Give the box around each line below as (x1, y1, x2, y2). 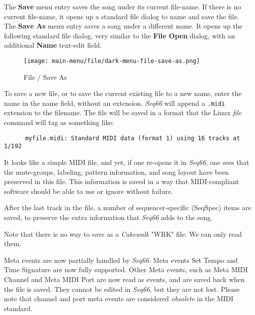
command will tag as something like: (4, 117, 114, 127)
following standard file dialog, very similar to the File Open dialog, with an (4, 30, 235, 40)
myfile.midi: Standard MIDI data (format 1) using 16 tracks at (25, 134, 240, 142)
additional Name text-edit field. (4, 40, 102, 50)
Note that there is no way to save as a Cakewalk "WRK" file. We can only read (4, 228, 242, 239)
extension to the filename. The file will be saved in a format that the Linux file (4, 107, 242, 118)
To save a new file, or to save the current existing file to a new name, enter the (4, 88, 242, 98)
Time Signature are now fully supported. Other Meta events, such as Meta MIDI (4, 264, 248, 275)
